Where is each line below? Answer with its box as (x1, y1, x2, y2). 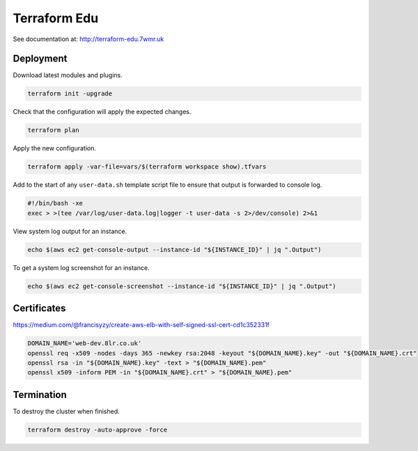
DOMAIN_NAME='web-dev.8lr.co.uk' (27, 340, 142, 347)
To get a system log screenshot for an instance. (13, 263, 150, 271)
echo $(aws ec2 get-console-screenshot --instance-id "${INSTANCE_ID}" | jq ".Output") (27, 282, 336, 290)
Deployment (13, 53, 68, 65)
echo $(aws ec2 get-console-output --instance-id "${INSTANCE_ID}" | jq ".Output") (27, 246, 322, 253)
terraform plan (27, 126, 79, 134)
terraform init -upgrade (27, 90, 113, 97)
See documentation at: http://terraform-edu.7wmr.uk (13, 35, 164, 43)
